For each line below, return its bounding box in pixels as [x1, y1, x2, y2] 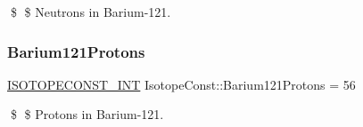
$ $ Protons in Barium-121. [10, 105, 164, 123]
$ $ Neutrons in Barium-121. [10, 3, 171, 20]
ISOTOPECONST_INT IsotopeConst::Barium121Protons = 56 [7, 75, 356, 93]
